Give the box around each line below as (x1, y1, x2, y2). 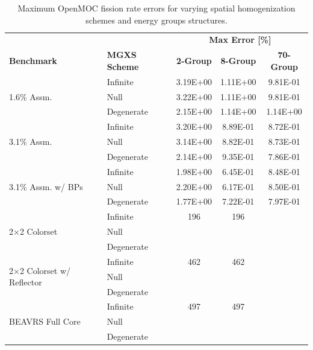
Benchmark (9, 54, 57, 67)
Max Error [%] (209, 33, 271, 46)
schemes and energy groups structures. (85, 13, 228, 26)
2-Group (176, 54, 212, 67)
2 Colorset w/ (19, 264, 71, 276)
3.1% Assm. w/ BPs (9, 180, 83, 192)
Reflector (9, 276, 42, 288)
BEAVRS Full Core (9, 315, 81, 328)
